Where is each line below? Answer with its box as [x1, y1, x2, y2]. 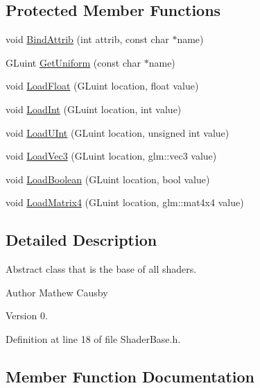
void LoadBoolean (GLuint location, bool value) [6, 171, 210, 186]
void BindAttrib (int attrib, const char [6, 32, 169, 47]
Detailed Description [6, 229, 157, 251]
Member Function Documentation [6, 365, 255, 387]
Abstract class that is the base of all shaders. [6, 262, 197, 276]
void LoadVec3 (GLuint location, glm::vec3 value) [6, 149, 217, 163]
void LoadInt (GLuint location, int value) [6, 101, 182, 116]
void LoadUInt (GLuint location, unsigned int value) [6, 125, 229, 140]
